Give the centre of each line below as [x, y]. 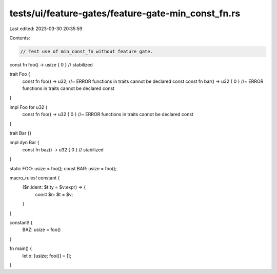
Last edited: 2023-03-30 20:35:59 [46, 29]
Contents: [20, 38]
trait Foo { [20, 74]
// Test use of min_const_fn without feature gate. [87, 51]
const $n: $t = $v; [54, 194]
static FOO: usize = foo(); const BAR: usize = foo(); [63, 168]
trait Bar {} [21, 133]
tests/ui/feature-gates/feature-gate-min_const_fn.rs [125, 13]
